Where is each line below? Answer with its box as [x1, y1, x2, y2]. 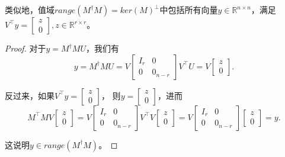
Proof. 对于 [5, 42, 46, 54]
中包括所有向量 [159, 4, 218, 15]
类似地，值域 [5, 4, 55, 15]
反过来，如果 [5, 89, 55, 101]
